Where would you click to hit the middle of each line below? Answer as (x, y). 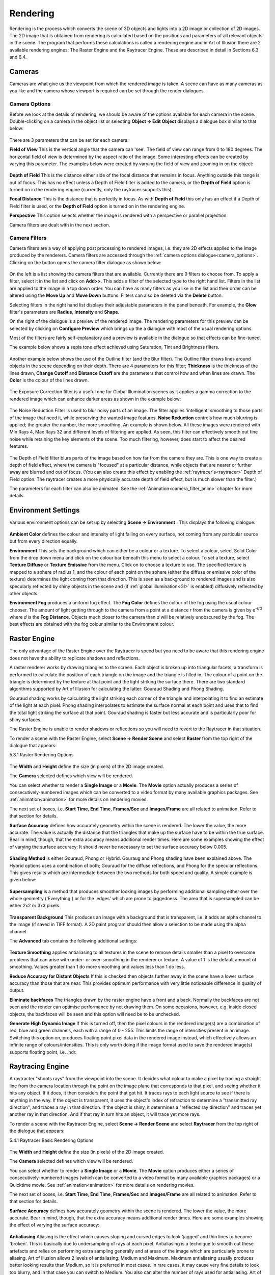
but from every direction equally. (44, 541)
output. (17, 990)
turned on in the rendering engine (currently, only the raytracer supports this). (91, 190)
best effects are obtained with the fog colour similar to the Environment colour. (92, 624)
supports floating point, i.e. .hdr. (43, 1052)
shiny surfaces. (25, 720)
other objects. (24, 593)
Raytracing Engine (39, 1067)
